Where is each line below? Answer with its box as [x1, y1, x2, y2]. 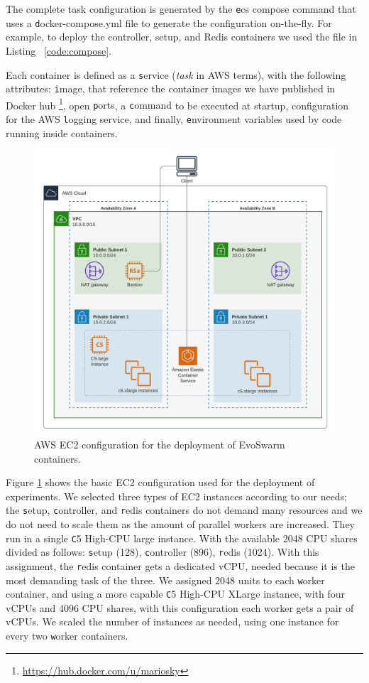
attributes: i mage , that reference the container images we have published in [6, 81, 336, 96]
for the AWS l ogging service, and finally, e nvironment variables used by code [6, 112, 342, 127]
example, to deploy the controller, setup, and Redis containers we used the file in [6, 29, 358, 44]
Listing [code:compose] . [6, 43, 111, 58]
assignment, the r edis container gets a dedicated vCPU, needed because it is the [6, 558, 355, 573]
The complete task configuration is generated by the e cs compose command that [6, 1, 356, 16]
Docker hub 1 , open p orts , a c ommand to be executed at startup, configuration [6, 95, 349, 112]
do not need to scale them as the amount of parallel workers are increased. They [6, 516, 355, 531]
